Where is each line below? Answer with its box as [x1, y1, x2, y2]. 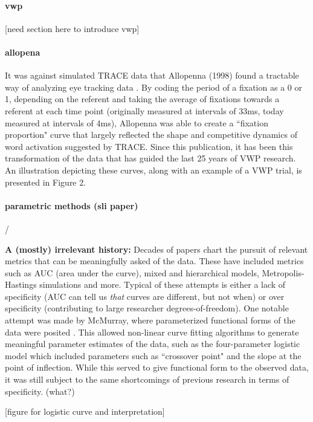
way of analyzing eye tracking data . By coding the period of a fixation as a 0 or [5, 80, 302, 93]
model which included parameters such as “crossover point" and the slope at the [5, 349, 302, 362]
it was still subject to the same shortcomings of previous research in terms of [5, 373, 289, 386]
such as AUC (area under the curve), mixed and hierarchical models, [5, 266, 259, 279]
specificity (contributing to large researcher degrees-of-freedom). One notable [5, 302, 289, 314]
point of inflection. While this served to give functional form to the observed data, [5, 361, 309, 374]
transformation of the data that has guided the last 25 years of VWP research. [5, 152, 296, 164]
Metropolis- [262, 266, 305, 279]
